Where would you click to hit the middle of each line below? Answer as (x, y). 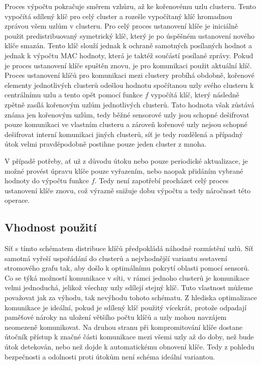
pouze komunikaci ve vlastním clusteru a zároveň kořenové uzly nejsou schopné (126, 124)
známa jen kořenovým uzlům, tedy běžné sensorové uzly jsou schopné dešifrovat (127, 114)
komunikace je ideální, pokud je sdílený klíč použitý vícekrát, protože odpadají (126, 307)
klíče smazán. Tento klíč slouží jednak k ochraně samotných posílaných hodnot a (128, 45)
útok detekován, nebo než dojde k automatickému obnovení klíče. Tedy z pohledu (129, 347)
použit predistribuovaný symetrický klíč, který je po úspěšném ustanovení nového (129, 35)
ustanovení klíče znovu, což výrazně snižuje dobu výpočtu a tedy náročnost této (127, 190)
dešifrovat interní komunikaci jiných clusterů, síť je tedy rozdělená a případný (124, 134)
